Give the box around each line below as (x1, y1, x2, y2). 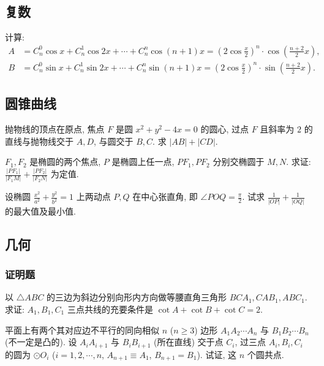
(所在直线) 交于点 (154, 335, 224, 348)
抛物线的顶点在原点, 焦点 (5, 123, 105, 135)
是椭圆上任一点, (111, 155, 175, 168)
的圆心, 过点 (200, 123, 249, 135)
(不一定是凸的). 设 (5, 335, 77, 348)
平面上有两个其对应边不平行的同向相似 (5, 323, 159, 336)
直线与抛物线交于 (5, 134, 73, 147)
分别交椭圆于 (213, 155, 265, 168)
